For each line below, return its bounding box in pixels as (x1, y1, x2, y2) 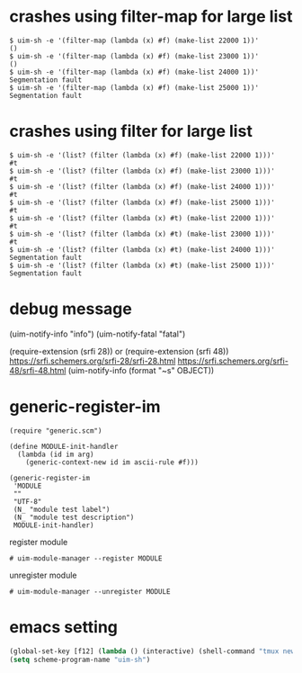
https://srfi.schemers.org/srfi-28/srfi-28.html (9, 355, 176, 366)
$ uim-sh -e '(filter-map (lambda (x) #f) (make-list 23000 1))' (9, 51, 259, 60)
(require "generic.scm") (9, 426, 102, 435)
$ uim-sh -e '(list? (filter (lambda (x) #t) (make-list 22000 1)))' (9, 213, 276, 222)
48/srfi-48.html (9, 364, 67, 375)
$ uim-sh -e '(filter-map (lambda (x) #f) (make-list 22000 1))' (9, 36, 259, 45)
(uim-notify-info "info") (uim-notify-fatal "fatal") (9, 328, 186, 339)
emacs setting (9, 616, 119, 637)
